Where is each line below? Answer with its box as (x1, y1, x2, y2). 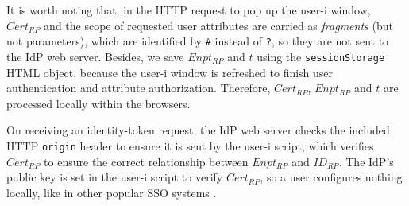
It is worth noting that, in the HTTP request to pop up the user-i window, (6, 2, 371, 17)
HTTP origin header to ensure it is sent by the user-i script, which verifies (6, 137, 374, 154)
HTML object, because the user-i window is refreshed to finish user (6, 64, 334, 80)
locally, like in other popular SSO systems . (6, 184, 217, 200)
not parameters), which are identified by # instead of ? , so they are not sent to (6, 33, 389, 49)
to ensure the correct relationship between (44, 153, 249, 169)
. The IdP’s (338, 153, 394, 169)
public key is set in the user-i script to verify (6, 169, 223, 185)
